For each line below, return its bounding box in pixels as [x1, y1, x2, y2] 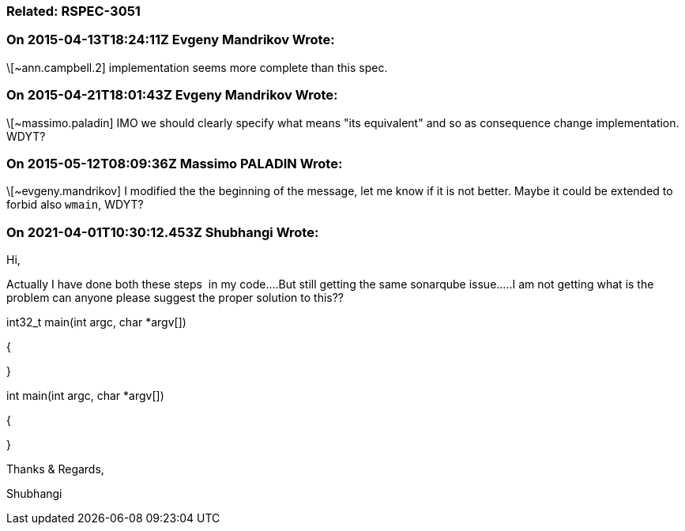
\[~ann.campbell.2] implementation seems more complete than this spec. [6, 60, 388, 74]
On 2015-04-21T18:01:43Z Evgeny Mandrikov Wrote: [6, 87, 338, 104]
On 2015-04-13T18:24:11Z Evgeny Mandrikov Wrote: [6, 32, 335, 48]
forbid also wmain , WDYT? [6, 198, 144, 212]
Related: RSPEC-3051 [6, 3, 141, 19]
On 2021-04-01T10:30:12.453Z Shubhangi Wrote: [6, 224, 319, 240]
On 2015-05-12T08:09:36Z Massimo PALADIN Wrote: [6, 155, 343, 171]
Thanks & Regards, [6, 462, 104, 476]
